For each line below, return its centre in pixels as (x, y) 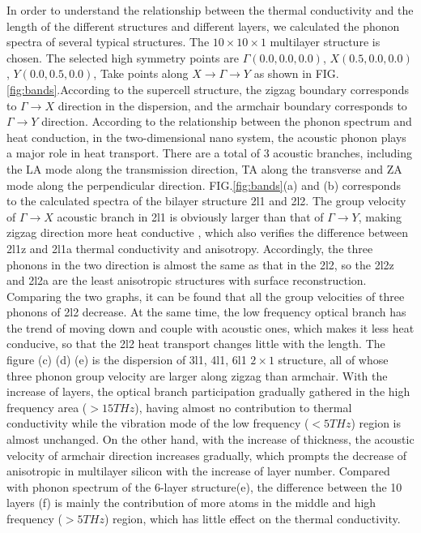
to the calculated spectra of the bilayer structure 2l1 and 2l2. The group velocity (206, 201)
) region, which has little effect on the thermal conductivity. (252, 518)
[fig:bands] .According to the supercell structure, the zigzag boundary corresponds (208, 89)
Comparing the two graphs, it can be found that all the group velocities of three (206, 296)
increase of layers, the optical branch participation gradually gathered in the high (208, 391)
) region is (376, 423)
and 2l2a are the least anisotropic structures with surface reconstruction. (187, 280)
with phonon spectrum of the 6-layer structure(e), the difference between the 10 (204, 486)
